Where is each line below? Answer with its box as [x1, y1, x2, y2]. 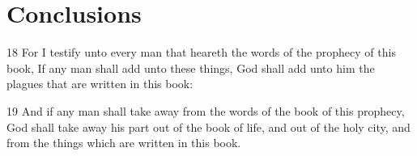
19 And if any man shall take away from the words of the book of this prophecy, [6, 102, 405, 119]
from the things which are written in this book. [6, 134, 241, 151]
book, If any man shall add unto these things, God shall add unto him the [6, 59, 375, 76]
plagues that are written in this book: [6, 75, 194, 92]
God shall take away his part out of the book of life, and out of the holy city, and [6, 118, 411, 135]
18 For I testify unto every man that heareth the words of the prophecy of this [6, 44, 396, 61]
